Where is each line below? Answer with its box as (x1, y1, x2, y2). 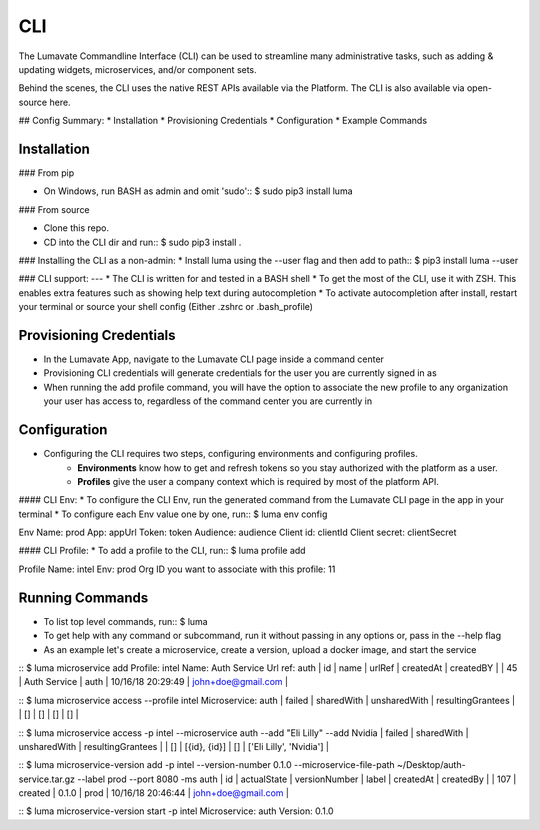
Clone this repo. (43, 222, 110, 234)
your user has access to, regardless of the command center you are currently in (43, 395, 373, 407)
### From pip (18, 167, 75, 179)
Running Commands (18, 589, 149, 606)
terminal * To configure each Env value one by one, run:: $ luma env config (18, 508, 328, 520)
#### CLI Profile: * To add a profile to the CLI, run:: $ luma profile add (18, 545, 306, 557)
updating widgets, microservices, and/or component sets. (18, 63, 257, 75)
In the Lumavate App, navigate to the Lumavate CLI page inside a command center (43, 353, 385, 365)
